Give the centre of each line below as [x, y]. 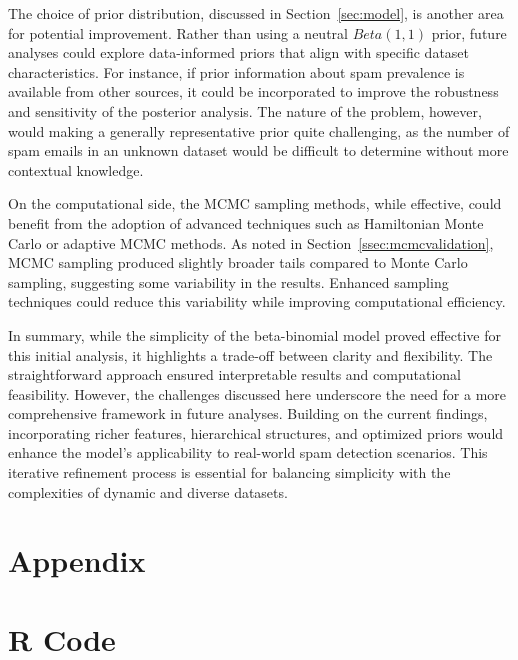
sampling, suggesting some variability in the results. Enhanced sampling [228, 281]
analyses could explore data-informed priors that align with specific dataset [239, 52]
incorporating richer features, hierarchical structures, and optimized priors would [256, 432]
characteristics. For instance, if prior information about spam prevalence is [236, 71]
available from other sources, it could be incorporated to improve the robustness [253, 91]
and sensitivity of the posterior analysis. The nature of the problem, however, [245, 110]
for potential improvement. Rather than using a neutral [178, 32]
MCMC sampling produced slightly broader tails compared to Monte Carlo [238, 262]
